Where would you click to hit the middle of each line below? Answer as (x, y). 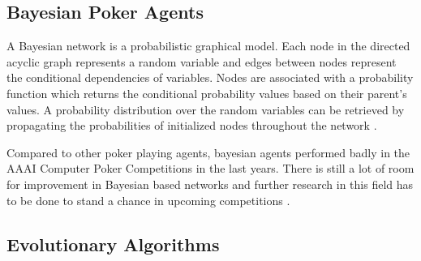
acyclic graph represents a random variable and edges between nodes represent (202, 61)
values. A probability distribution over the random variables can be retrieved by (206, 109)
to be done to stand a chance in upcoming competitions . (148, 200)
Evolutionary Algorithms (113, 244)
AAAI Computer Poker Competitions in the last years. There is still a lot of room (210, 168)
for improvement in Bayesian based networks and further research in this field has (210, 184)
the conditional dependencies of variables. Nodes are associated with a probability (210, 77)
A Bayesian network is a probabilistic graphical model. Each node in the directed (208, 46)
